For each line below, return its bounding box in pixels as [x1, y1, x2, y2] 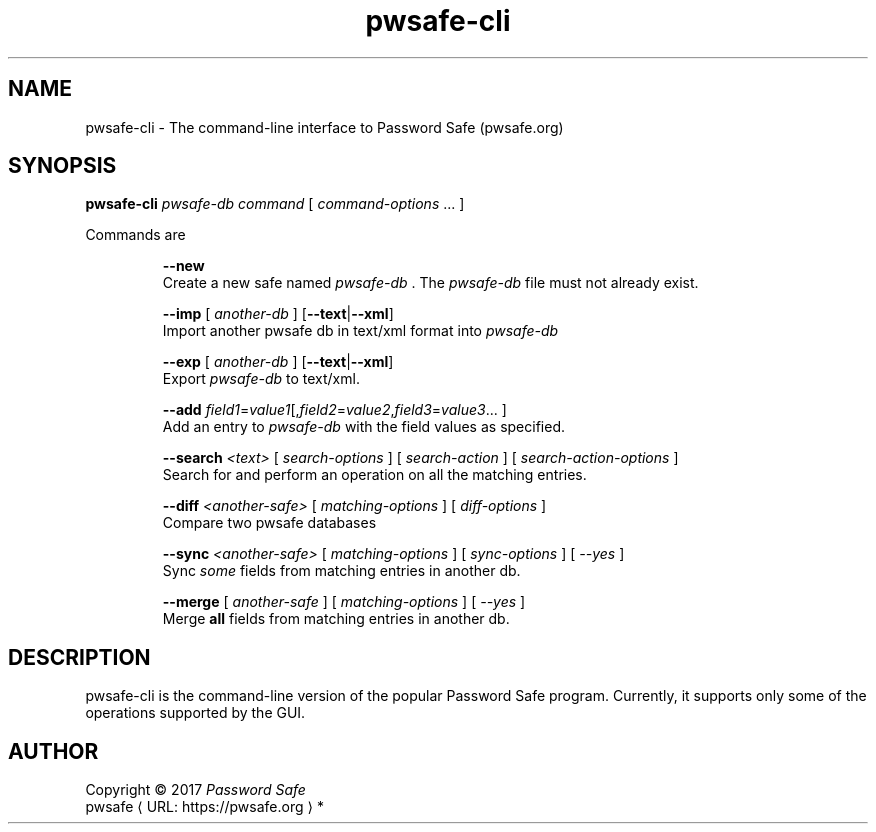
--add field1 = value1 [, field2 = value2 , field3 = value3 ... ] [162, 401, 507, 419]
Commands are [85, 226, 186, 244]
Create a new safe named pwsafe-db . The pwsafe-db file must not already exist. [162, 274, 699, 292]
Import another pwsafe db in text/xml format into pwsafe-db [162, 322, 559, 340]
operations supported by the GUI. [85, 704, 306, 722]
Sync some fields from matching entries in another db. [162, 562, 521, 580]
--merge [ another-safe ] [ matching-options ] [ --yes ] [162, 593, 526, 611]
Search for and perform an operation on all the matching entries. [162, 466, 587, 484]
